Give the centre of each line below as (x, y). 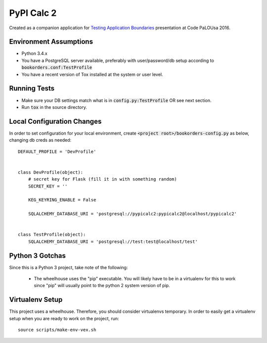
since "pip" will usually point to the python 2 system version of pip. (102, 286)
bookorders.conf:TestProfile (57, 68)
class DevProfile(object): (51, 172)
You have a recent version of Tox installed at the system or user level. (92, 74)
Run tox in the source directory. (54, 107)
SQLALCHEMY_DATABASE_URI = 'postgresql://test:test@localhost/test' (113, 242)
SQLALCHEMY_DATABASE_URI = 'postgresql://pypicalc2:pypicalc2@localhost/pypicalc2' (133, 214)
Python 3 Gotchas (38, 256)
